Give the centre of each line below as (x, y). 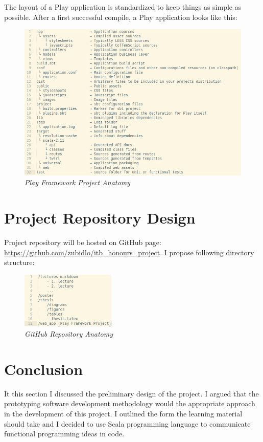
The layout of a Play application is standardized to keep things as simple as (123, 7)
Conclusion (44, 369)
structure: (19, 262)
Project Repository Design (100, 218)
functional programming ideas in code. (64, 434)
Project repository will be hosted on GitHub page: (83, 242)
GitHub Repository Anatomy (69, 334)
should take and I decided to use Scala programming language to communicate (127, 423)
